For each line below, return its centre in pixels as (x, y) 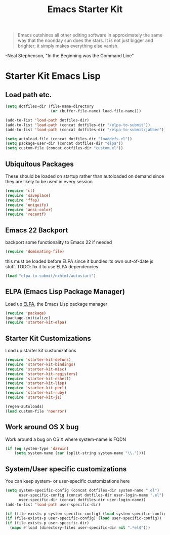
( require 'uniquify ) (27, 205)
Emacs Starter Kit (85, 9)
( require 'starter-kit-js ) (34, 398)
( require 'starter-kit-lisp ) (36, 383)
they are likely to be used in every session (49, 181)
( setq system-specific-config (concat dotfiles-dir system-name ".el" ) (82, 490)
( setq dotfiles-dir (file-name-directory (50, 107)
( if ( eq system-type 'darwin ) (37, 448)
